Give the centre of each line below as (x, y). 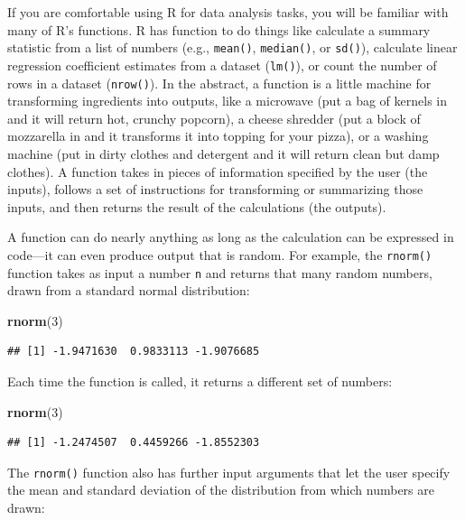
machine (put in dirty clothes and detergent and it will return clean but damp (223, 153)
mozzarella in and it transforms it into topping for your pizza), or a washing (218, 136)
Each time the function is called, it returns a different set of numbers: (200, 381)
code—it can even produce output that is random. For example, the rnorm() (220, 254)
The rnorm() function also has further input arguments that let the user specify (229, 472)
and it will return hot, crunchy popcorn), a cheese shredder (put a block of (214, 118)
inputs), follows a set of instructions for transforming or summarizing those (215, 189)
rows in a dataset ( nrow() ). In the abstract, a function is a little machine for (219, 83)
